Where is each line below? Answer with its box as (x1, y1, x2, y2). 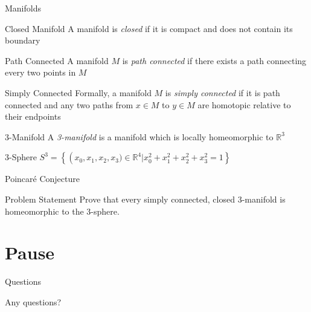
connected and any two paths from (5, 98, 133, 111)
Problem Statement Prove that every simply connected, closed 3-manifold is (5, 192, 286, 205)
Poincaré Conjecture (5, 172, 80, 185)
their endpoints (5, 110, 61, 123)
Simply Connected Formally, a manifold (5, 86, 152, 99)
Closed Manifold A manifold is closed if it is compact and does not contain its (5, 22, 293, 34)
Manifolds (5, 2, 41, 14)
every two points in (5, 66, 76, 79)
